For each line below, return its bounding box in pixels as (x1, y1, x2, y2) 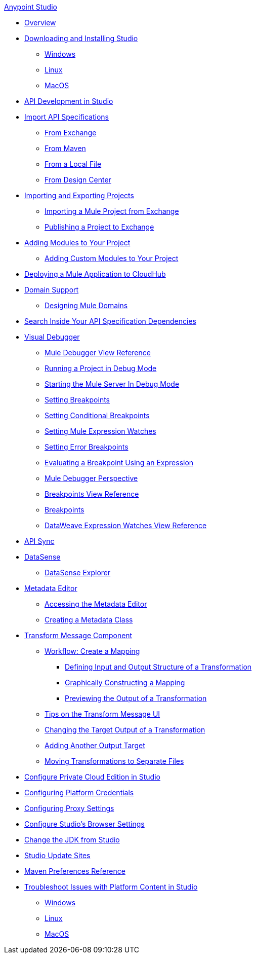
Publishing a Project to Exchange (45, 223, 154, 231)
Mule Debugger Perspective (45, 474, 138, 483)
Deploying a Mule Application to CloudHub (24, 270, 166, 278)
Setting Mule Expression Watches (45, 427, 156, 435)
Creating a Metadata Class (45, 615, 133, 624)
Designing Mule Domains (45, 301, 128, 310)
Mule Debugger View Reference (45, 348, 151, 357)
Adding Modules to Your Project (24, 238, 131, 247)
